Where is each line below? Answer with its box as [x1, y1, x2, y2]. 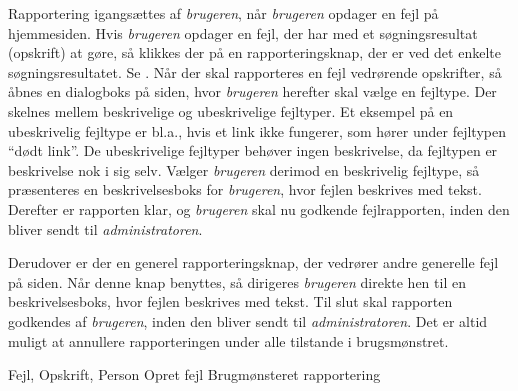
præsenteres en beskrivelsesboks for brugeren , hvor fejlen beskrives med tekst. [8, 179, 482, 200]
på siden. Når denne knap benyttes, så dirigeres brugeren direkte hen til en [8, 271, 466, 292]
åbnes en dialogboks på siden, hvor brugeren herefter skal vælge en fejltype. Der [8, 81, 497, 102]
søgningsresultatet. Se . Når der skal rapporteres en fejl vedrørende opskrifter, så [8, 61, 502, 82]
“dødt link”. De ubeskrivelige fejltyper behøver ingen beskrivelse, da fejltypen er [8, 140, 498, 161]
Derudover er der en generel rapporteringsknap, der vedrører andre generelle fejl [8, 252, 499, 273]
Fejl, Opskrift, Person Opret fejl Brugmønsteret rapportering [8, 364, 381, 385]
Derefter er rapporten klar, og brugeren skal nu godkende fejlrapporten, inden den [8, 198, 510, 219]
